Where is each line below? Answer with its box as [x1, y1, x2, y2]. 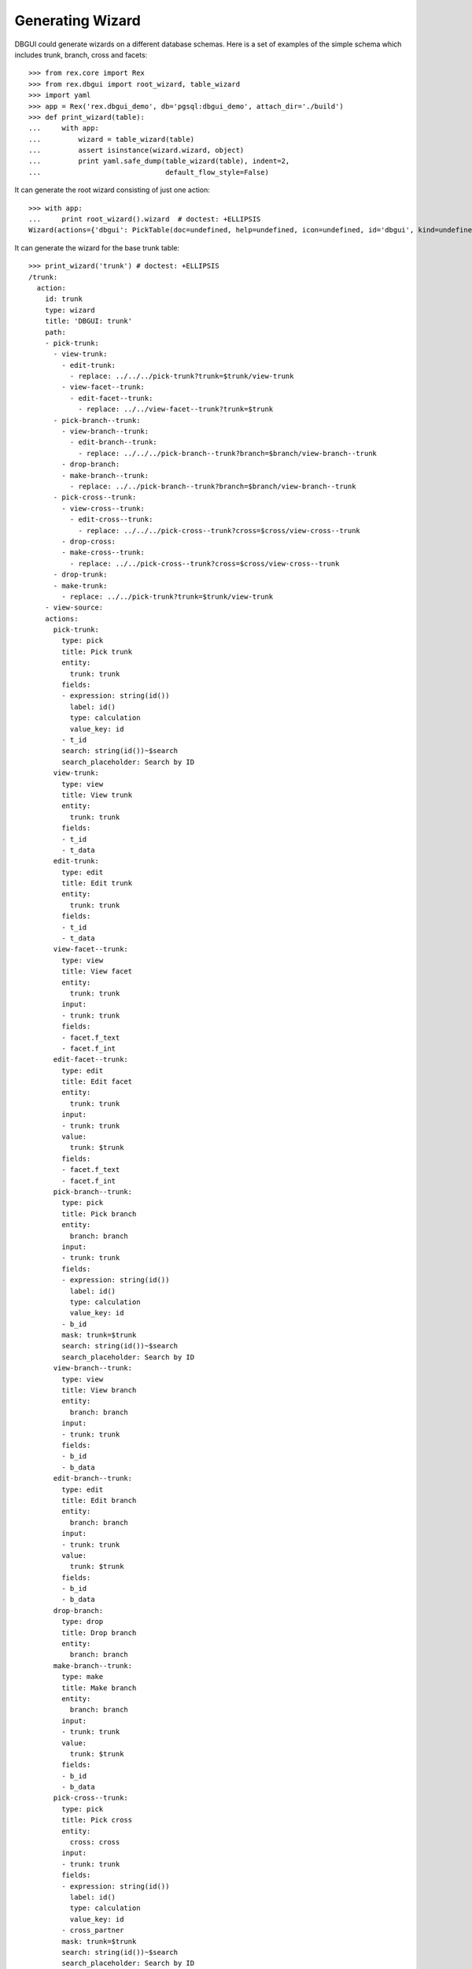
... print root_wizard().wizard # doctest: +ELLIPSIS [28, 215, 261, 224]
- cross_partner [61, 1926, 124, 1935]
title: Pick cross [61, 1815, 133, 1825]
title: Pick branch [61, 1209, 137, 1218]
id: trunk [44, 295, 83, 303]
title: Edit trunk [61, 879, 133, 888]
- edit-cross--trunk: [69, 515, 153, 524]
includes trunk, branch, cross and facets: [14, 50, 148, 59]
